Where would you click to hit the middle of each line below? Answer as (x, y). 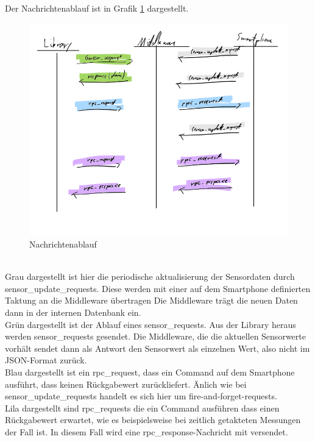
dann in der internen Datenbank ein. (73, 312)
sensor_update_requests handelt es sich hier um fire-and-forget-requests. (141, 396)
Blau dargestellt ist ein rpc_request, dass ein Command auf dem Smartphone (150, 372)
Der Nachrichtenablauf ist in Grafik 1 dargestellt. (97, 8)
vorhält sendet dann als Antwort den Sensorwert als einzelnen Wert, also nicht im (157, 348)
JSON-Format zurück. (46, 360)
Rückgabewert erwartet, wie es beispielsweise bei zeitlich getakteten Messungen (153, 420)
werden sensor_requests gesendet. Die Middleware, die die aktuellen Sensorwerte (155, 336)
